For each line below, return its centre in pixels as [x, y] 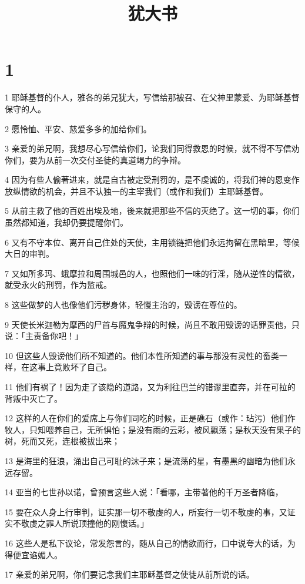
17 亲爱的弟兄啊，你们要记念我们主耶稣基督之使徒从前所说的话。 [130, 574]
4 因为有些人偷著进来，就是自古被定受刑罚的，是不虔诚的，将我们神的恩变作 [152, 179]
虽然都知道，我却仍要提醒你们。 [66, 222]
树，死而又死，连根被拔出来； [62, 441]
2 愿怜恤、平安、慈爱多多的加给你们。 [78, 128]
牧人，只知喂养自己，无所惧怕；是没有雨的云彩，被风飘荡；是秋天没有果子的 [153, 429]
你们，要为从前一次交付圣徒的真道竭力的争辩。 [95, 160]
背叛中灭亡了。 [33, 398]
